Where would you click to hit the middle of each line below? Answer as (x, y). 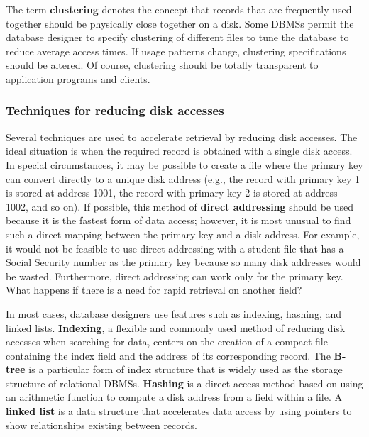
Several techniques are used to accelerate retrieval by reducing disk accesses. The (182, 137)
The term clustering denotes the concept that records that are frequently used (179, 9)
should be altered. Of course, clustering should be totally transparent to (162, 65)
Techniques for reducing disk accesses (115, 110)
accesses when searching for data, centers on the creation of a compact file (167, 342)
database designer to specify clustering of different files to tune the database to (177, 37)
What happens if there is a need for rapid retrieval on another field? (154, 290)
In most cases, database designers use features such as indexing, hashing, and (174, 313)
